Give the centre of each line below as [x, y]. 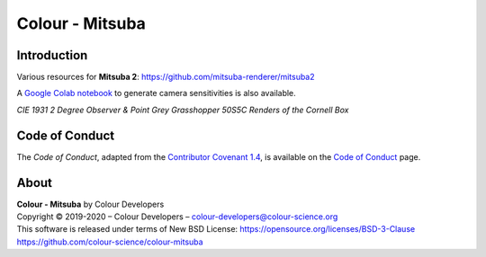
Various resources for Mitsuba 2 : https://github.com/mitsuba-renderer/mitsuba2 [166, 77]
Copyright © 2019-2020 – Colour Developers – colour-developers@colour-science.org [177, 217]
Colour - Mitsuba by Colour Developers [90, 204]
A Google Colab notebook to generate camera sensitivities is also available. [156, 93]
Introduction [52, 55]
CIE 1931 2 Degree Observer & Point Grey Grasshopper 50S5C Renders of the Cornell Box [183, 110]
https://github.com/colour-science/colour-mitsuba [110, 242]
